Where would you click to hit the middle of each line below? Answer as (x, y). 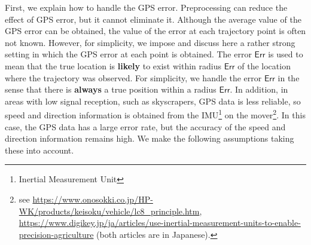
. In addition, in (259, 89)
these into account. (39, 150)
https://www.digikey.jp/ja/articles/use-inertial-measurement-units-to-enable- (160, 223)
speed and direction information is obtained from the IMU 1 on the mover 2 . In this (155, 114)
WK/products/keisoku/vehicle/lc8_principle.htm (109, 211)
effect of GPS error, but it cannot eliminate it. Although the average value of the (153, 19)
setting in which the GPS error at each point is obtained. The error (128, 54)
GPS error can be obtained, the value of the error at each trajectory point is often (155, 31)
